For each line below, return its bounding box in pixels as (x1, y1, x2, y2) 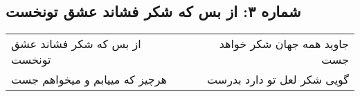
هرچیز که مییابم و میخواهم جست (11, 71, 167, 88)
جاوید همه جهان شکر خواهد (219, 36, 349, 52)
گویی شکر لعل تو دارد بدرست (207, 71, 349, 88)
